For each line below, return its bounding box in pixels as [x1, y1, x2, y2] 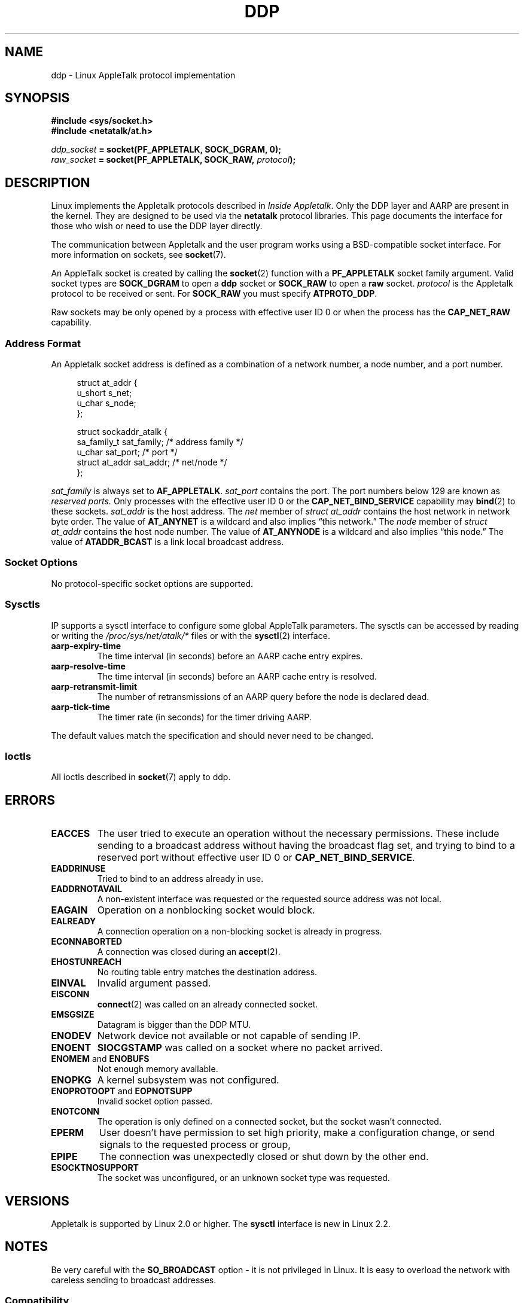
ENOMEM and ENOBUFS [51, 1054, 150, 1064]
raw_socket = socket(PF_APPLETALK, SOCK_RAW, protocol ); [51, 154, 296, 165]
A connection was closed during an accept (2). [97, 946, 281, 957]
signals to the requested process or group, [99, 1138, 291, 1151]
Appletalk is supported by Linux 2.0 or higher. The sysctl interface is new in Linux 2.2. [51, 1218, 391, 1229]
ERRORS [5, 792, 56, 808]
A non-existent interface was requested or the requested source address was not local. [97, 894, 441, 905]
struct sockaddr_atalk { [77, 427, 167, 437]
